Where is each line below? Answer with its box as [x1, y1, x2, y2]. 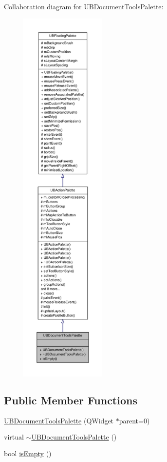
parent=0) [119, 415, 150, 425]
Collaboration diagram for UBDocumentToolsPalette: [4, 1, 164, 11]
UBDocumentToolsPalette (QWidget [4, 415, 114, 425]
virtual [4, 432, 24, 442]
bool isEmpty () [4, 448, 52, 458]
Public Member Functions [4, 392, 137, 407]
